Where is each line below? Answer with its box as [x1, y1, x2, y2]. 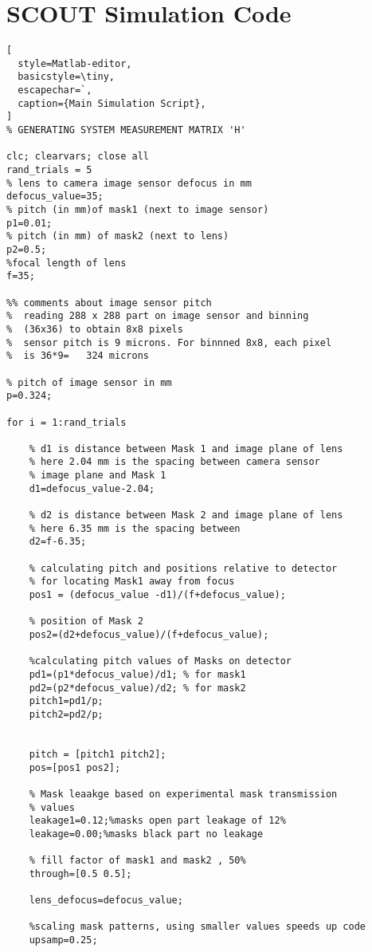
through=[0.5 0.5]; [29, 867, 132, 879]
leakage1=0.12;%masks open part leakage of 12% [29, 815, 286, 827]
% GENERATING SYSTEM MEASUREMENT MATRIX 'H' [6, 124, 246, 136]
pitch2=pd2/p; [29, 708, 104, 720]
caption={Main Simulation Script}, [18, 97, 206, 109]
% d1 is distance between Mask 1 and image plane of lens [29, 443, 343, 454]
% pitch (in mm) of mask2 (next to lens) [6, 230, 229, 242]
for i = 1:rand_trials [6, 416, 127, 428]
